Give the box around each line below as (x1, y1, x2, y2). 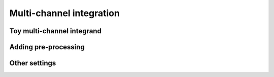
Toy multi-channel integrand (9, 27, 101, 35)
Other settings (9, 59, 56, 67)
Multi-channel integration (9, 8, 120, 19)
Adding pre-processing (9, 43, 85, 51)
